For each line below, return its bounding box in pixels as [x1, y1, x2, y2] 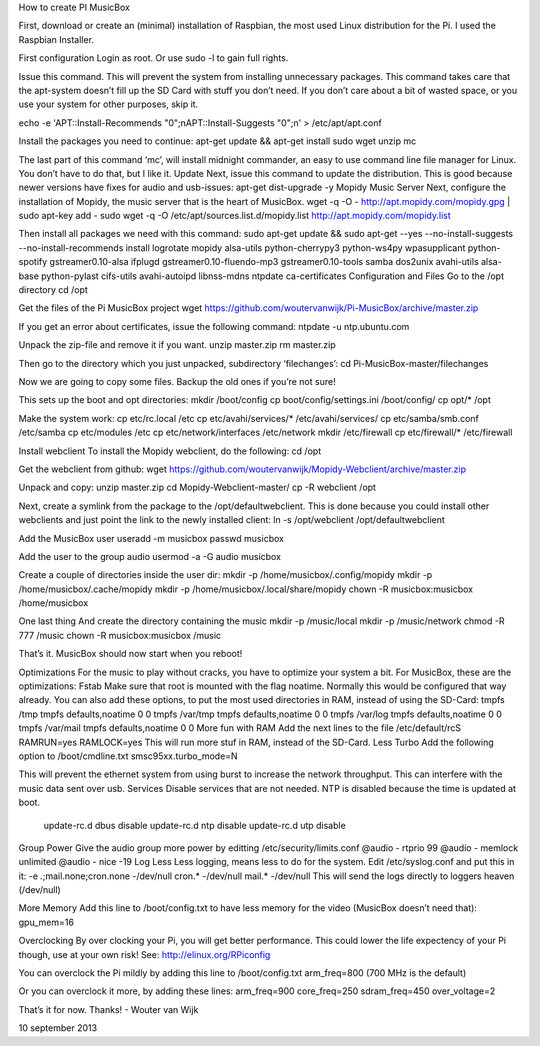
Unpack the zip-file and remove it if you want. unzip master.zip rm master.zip [18, 339, 337, 351]
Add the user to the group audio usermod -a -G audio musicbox [18, 550, 282, 562]
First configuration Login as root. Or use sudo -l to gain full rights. [18, 52, 289, 64]
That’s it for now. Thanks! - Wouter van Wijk [18, 1003, 199, 1015]
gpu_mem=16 [18, 916, 75, 928]
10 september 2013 [18, 1022, 98, 1034]
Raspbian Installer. [18, 33, 95, 45]
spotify [18, 256, 48, 268]
